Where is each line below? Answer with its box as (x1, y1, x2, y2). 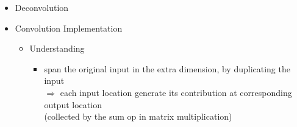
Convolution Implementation (15, 21, 123, 34)
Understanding (29, 42, 85, 55)
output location (44, 98, 102, 111)
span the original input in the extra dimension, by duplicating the (44, 62, 290, 75)
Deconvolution (15, 1, 69, 13)
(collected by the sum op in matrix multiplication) (44, 110, 232, 123)
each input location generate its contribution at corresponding (60, 86, 292, 98)
